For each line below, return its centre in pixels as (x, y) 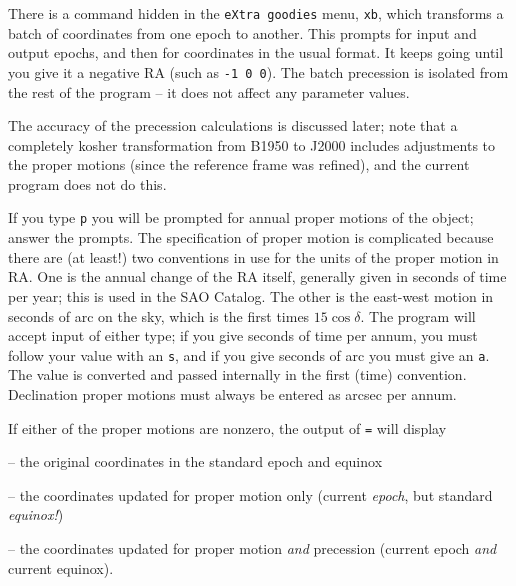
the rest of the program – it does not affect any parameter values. (209, 91)
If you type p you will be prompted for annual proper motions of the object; (241, 217)
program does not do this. (87, 183)
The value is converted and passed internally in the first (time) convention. (237, 374)
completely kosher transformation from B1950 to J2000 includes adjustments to (252, 144)
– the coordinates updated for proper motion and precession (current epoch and (252, 547)
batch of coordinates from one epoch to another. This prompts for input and (242, 32)
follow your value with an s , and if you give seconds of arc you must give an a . (249, 354)
